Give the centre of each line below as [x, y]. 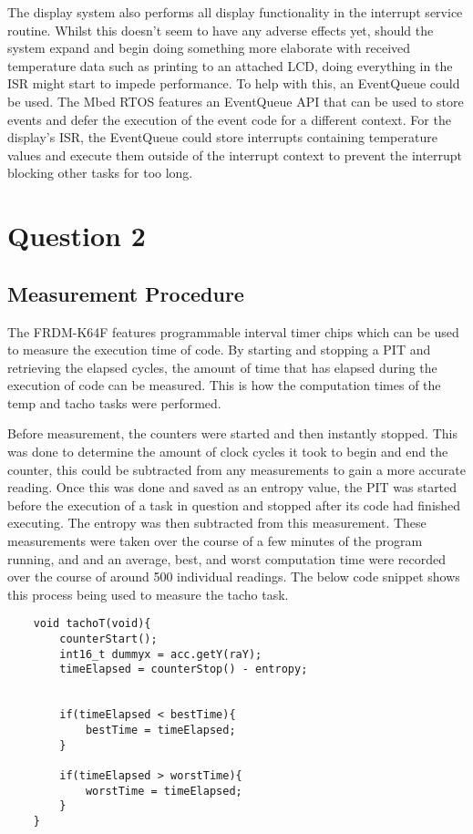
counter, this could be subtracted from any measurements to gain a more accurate [236, 469]
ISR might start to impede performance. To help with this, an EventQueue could [234, 83]
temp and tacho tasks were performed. [114, 402]
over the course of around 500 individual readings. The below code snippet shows [234, 577]
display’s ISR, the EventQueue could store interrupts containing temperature [222, 137]
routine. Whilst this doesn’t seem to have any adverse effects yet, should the [221, 30]
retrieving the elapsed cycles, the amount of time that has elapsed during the [222, 367]
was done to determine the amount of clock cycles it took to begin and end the [228, 452]
